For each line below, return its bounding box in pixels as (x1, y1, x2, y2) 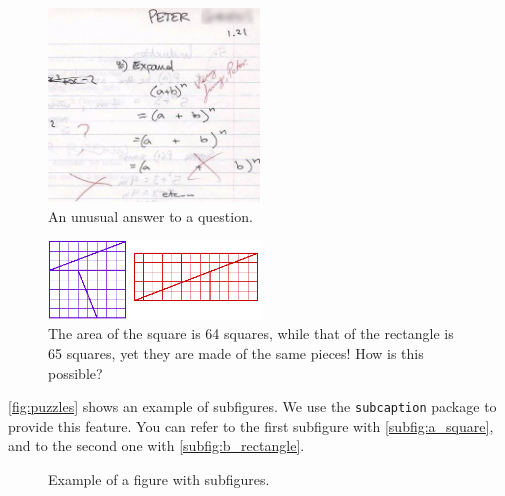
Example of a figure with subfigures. (48, 469, 270, 489)
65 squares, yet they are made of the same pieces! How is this (48, 342, 424, 363)
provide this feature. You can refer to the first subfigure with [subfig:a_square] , (8, 415, 494, 436)
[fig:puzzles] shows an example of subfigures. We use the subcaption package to (8, 396, 497, 417)
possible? (48, 362, 103, 383)
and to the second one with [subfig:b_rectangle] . (8, 435, 305, 456)
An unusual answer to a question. (48, 205, 253, 226)
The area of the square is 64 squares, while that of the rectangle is (48, 323, 454, 344)
